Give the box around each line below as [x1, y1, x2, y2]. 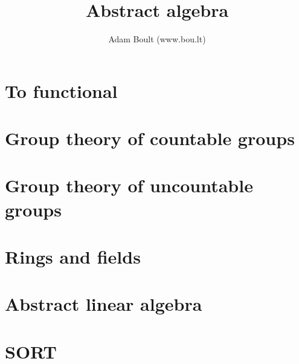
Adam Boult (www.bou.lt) [108, 33, 206, 45]
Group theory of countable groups [5, 126, 295, 151]
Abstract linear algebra [5, 291, 202, 316]
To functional [5, 78, 118, 103]
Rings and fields [5, 244, 141, 269]
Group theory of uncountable [5, 173, 253, 198]
